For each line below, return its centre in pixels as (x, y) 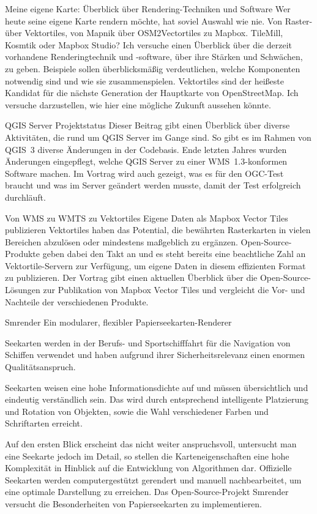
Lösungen (23, 290)
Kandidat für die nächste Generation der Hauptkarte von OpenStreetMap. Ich (152, 93)
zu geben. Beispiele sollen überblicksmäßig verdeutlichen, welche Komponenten (153, 68)
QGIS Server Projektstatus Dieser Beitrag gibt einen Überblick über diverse (147, 125)
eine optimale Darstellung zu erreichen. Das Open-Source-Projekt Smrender (147, 492)
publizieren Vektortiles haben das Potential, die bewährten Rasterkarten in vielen (158, 230)
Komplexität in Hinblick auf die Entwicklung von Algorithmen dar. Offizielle (148, 468)
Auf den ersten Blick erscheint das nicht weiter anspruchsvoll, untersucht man (151, 444)
